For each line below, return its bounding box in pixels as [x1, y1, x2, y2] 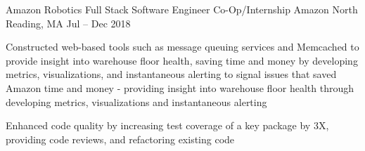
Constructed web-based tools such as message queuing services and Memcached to [6, 39, 359, 54]
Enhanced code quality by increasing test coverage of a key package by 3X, [6, 118, 329, 133]
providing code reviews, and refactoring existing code [6, 131, 235, 146]
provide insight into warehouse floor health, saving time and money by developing [6, 53, 358, 67]
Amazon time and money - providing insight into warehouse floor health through [6, 80, 354, 95]
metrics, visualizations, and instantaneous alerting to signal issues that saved [6, 67, 337, 81]
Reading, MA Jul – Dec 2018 [6, 15, 131, 30]
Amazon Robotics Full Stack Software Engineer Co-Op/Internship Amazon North [6, 2, 358, 16]
